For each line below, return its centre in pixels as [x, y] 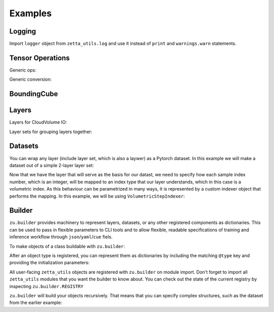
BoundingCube [34, 94]
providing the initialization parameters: [49, 263]
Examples [30, 13]
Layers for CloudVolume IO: [38, 122]
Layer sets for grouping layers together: [51, 132]
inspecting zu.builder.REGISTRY [46, 286]
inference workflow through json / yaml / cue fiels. [61, 237]
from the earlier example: [36, 303]
